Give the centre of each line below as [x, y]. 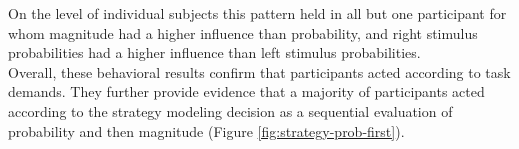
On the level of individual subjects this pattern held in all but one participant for [257, 13]
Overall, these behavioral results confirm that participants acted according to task [259, 71]
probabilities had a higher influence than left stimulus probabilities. [214, 52]
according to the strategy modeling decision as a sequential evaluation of [230, 110]
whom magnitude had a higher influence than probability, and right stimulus [243, 32]
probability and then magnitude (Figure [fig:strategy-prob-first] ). [206, 130]
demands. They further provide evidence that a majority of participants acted [246, 91]
